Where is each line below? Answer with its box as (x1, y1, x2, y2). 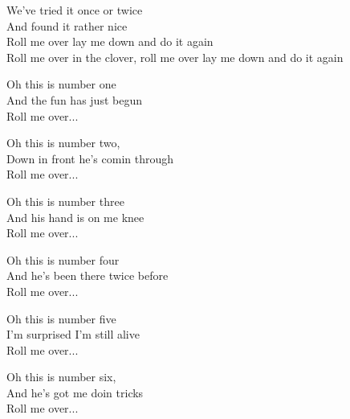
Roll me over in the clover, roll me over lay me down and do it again (6, 48, 344, 65)
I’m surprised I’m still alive (6, 326, 140, 343)
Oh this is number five (6, 310, 116, 327)
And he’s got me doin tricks (6, 384, 144, 401)
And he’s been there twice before (6, 267, 169, 284)
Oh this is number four (6, 251, 120, 268)
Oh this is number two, (6, 134, 120, 151)
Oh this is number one (6, 76, 116, 92)
